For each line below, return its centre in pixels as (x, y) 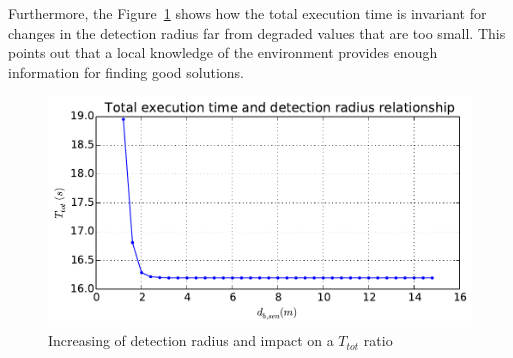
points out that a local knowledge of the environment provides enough (223, 52)
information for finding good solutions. (126, 71)
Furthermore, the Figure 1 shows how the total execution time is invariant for (247, 13)
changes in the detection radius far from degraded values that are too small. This (257, 32)
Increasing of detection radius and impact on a (191, 340)
